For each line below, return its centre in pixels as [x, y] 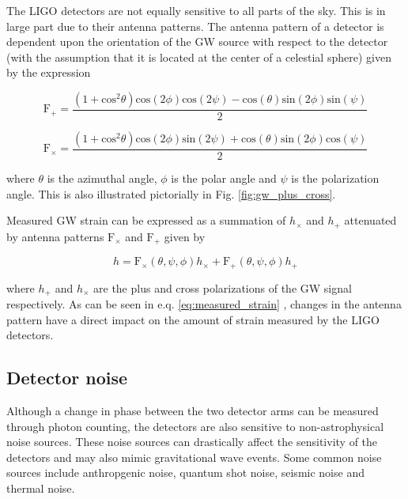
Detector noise [67, 378]
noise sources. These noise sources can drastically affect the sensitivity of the [192, 442]
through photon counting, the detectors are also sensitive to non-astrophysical [195, 426]
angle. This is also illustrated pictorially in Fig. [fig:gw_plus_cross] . [171, 193]
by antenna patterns [55, 236]
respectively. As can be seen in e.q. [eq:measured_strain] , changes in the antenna [204, 304]
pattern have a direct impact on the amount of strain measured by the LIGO [193, 319]
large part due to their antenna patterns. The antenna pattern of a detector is [195, 26]
